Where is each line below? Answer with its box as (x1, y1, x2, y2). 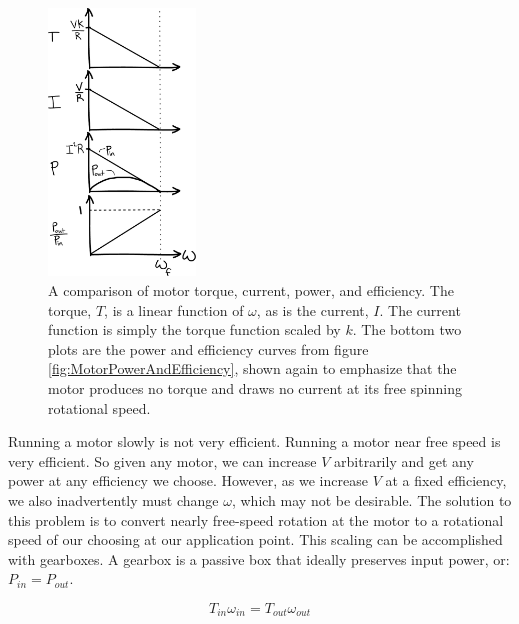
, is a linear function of (104, 299, 244, 320)
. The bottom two (352, 319, 462, 340)
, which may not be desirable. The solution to (231, 489, 512, 510)
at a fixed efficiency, (385, 470, 507, 491)
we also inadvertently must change (8, 489, 219, 510)
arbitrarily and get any (334, 450, 474, 471)
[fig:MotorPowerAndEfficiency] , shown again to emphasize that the (48, 358, 457, 379)
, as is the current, (256, 299, 369, 320)
